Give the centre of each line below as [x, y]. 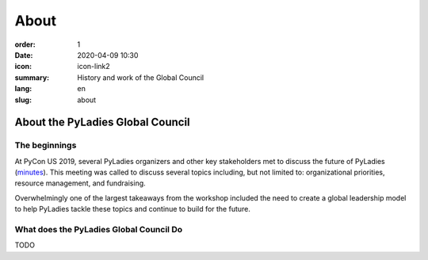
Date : [24, 55]
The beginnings [46, 145]
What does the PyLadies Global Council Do [98, 229]
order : [25, 44]
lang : [23, 89]
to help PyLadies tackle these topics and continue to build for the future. [133, 209]
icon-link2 [94, 67]
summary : [32, 77]
